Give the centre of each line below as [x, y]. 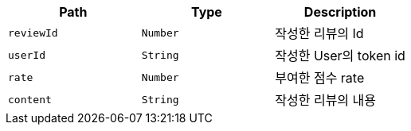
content [30, 99]
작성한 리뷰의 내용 [326, 100]
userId [27, 55]
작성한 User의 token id [340, 56]
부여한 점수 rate [320, 78]
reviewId [33, 33]
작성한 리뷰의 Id [319, 33]
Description [340, 12]
